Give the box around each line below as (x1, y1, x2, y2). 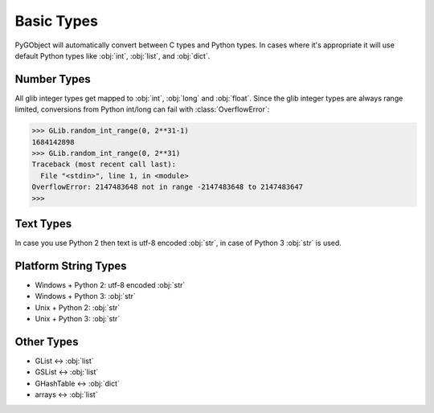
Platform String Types (14, 259, 128, 272)
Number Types (14, 72, 92, 86)
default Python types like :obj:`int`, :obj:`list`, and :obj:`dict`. (14, 51, 211, 60)
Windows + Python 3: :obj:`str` (35, 292, 136, 301)
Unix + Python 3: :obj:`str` (35, 314, 121, 324)
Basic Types (14, 12, 98, 30)
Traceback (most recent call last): (31, 160, 177, 169)
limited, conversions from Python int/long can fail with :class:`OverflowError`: (14, 104, 270, 114)
